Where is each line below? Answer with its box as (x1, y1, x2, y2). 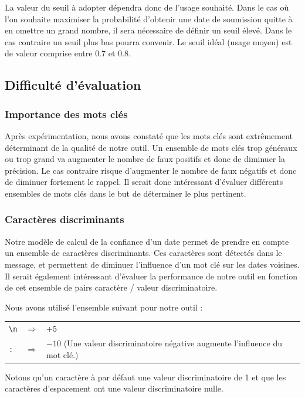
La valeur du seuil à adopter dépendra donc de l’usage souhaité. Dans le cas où (5, 1, 289, 13)
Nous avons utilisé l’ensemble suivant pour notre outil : (5, 301, 203, 313)
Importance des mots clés (5, 106, 128, 121)
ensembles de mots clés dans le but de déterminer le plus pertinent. (5, 187, 246, 199)
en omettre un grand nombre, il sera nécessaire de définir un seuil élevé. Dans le (5, 24, 292, 36)
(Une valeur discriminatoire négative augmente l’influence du (63, 336, 283, 349)
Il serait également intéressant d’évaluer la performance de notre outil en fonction (5, 269, 297, 282)
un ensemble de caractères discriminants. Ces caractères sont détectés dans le (5, 247, 282, 259)
